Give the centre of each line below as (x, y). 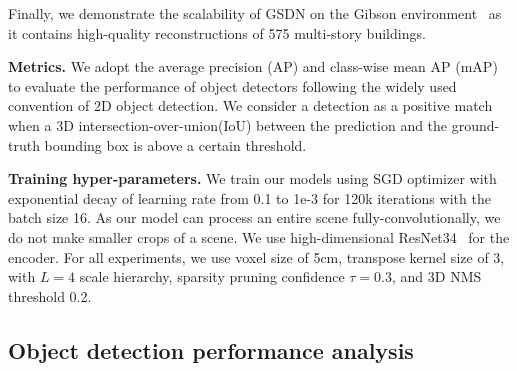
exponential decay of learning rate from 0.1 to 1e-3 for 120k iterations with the (249, 197)
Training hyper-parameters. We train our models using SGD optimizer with (252, 178)
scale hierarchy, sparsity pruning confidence (212, 276)
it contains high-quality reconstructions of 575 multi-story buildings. (217, 32)
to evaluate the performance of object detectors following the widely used (232, 85)
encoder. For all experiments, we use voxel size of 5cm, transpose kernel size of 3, (256, 256)
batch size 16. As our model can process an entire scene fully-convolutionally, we (254, 217)
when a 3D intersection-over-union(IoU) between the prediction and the (228, 124)
